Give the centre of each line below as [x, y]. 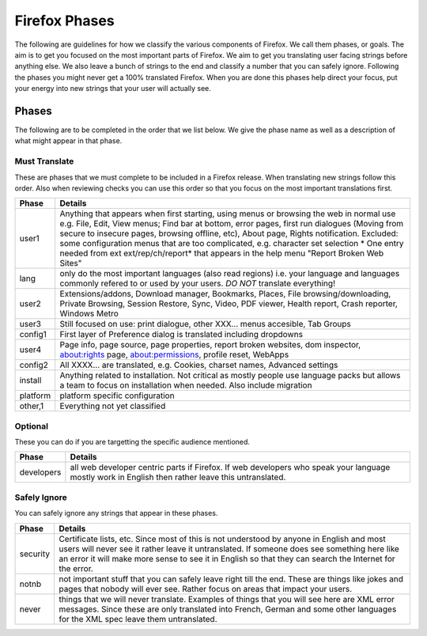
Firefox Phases [64, 21]
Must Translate [44, 161]
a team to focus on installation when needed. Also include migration [186, 385]
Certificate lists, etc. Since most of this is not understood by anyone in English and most [223, 539]
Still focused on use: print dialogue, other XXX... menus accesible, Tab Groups [206, 324]
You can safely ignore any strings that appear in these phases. [116, 513]
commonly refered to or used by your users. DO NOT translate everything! [198, 283]
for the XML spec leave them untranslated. [138, 619]
